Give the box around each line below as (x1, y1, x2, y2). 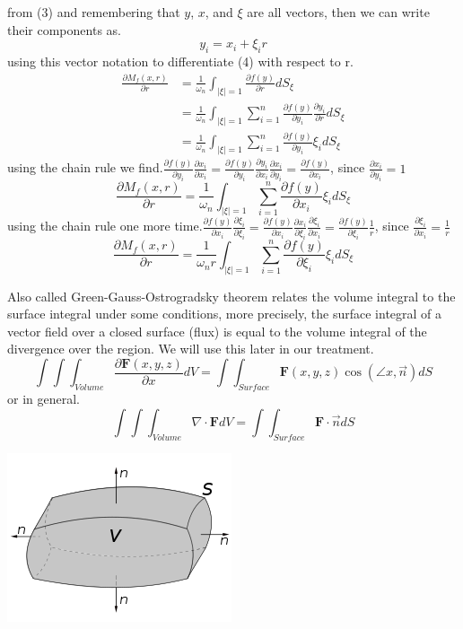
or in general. (7, 389, 80, 408)
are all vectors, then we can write (247, 3, 430, 21)
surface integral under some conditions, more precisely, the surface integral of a (7, 304, 442, 323)
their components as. (7, 20, 121, 39)
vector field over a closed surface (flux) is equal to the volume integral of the (7, 321, 427, 340)
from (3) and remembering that (7, 3, 180, 21)
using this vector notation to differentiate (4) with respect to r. (7, 51, 354, 70)
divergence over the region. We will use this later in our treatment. (7, 339, 374, 358)
